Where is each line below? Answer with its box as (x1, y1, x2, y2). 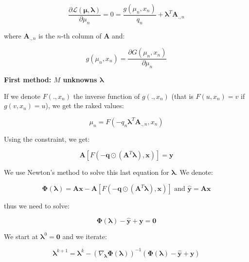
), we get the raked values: (45, 100, 124, 111)
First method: (4, 75, 52, 85)
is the (38, 30, 55, 40)
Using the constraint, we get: (4, 133, 90, 144)
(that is (171, 91, 194, 101)
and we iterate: (62, 231, 107, 241)
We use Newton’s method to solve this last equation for (4, 167, 169, 177)
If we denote (4, 91, 41, 101)
